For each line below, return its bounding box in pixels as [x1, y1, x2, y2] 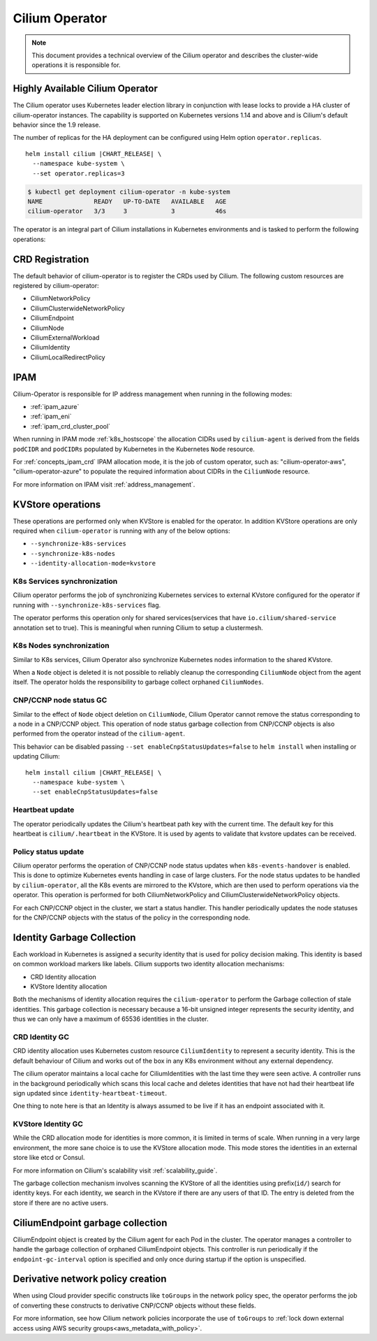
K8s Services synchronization [13, 577, 118, 587]
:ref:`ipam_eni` [30, 413, 72, 421]
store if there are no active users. [13, 1198, 108, 1207]
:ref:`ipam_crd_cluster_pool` [30, 422, 111, 430]
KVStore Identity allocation [30, 982, 108, 991]
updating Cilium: [13, 752, 61, 761]
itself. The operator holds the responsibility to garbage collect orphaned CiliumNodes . [13, 678, 264, 687]
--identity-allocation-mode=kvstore [30, 559, 156, 568]
